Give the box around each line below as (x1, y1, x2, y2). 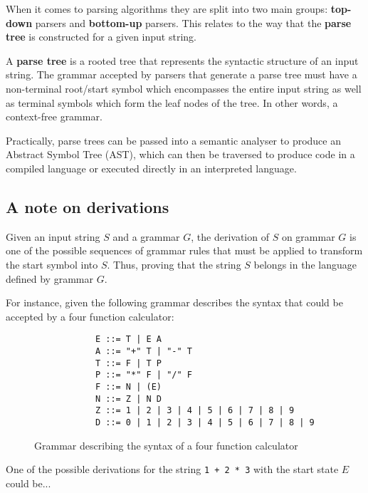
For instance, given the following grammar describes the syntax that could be (6, 295, 343, 310)
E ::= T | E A (95, 334, 162, 345)
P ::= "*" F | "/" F (95, 370, 192, 380)
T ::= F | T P (95, 358, 162, 368)
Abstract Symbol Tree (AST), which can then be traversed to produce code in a (6, 147, 355, 162)
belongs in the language (253, 256, 357, 271)
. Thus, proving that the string (107, 256, 241, 271)
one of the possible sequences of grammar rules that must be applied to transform (6, 243, 363, 258)
